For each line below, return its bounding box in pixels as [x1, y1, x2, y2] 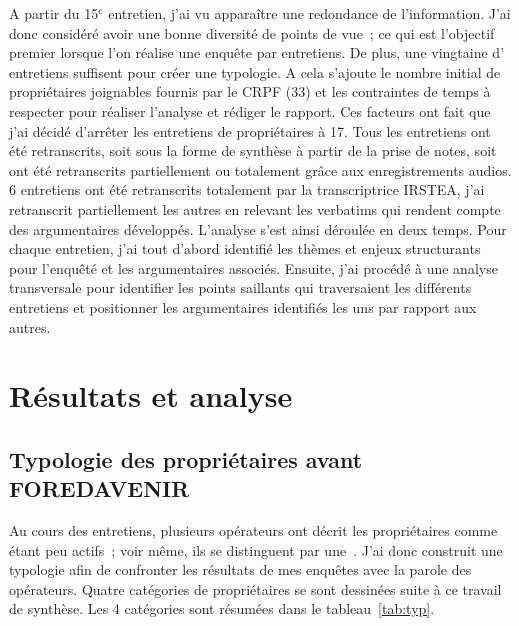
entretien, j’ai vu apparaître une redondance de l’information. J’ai [108, 3, 511, 23]
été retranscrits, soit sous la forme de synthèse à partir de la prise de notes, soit [9, 140, 497, 161]
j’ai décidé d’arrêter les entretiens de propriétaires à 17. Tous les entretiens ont [9, 120, 491, 141]
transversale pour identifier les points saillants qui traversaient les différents [9, 277, 472, 298]
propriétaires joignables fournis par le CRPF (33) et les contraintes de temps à [9, 81, 491, 102]
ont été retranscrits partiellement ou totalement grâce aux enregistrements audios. [9, 159, 512, 180]
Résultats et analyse [9, 375, 293, 416]
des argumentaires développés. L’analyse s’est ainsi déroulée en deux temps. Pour [9, 218, 507, 239]
